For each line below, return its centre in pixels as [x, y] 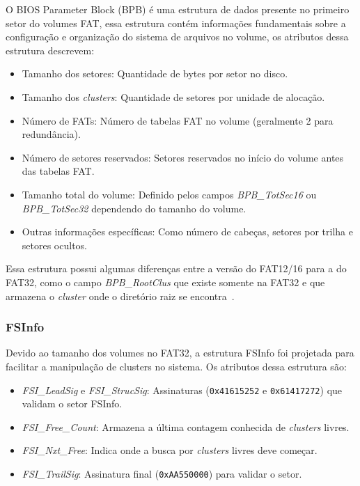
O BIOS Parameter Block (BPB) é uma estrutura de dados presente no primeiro [178, 9]
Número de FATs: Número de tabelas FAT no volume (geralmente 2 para [178, 120]
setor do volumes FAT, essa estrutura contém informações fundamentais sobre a [176, 23]
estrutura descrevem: [50, 50]
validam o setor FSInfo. [72, 403]
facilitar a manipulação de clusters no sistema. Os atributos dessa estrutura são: [176, 366]
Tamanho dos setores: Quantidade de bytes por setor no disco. [155, 73]
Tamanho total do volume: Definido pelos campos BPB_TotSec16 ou [169, 194]
